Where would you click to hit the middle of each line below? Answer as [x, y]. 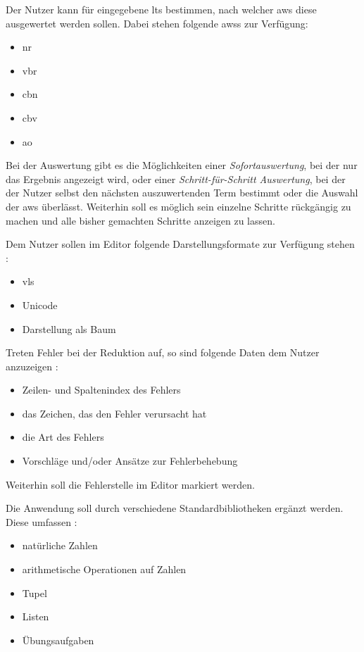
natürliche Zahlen [60, 545]
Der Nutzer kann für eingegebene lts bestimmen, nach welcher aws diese [161, 9]
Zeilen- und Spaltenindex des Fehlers [101, 390]
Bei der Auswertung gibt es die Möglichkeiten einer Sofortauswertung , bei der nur [182, 165]
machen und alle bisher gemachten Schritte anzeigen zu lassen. [140, 220]
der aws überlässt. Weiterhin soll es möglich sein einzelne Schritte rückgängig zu [178, 206]
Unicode [40, 305]
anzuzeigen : [32, 366]
